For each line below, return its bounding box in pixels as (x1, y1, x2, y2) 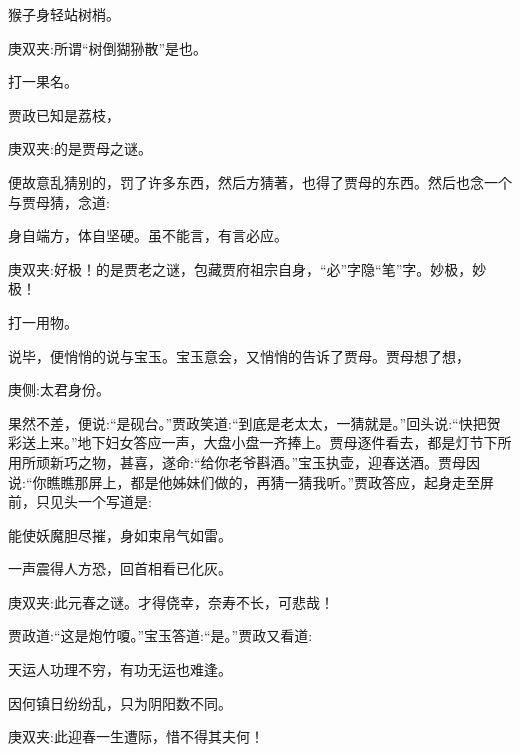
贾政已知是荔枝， (8, 104, 120, 125)
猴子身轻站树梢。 (8, 4, 120, 24)
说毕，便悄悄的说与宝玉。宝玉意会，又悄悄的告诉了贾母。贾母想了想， (8, 345, 470, 366)
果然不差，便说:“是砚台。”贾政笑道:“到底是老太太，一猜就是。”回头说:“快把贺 (8, 412, 501, 433)
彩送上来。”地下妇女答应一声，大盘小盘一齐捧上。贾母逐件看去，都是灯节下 (8, 432, 498, 453)
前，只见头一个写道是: (8, 491, 152, 512)
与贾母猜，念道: (8, 191, 110, 212)
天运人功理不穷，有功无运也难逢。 (8, 659, 232, 680)
